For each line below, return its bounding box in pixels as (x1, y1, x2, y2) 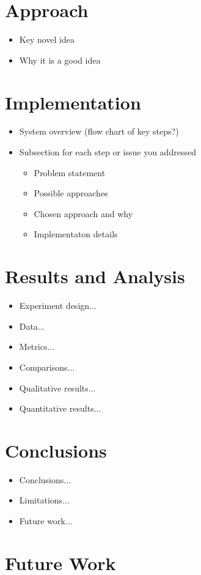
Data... (19, 319, 45, 332)
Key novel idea (19, 33, 75, 46)
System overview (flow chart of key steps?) (19, 125, 179, 138)
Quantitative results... (19, 402, 101, 415)
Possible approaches (34, 187, 108, 199)
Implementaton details (34, 228, 118, 240)
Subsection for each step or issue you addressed (19, 146, 196, 158)
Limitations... (19, 494, 70, 506)
